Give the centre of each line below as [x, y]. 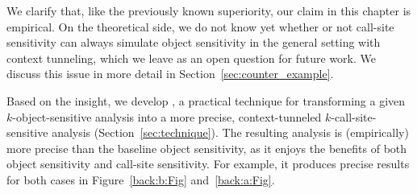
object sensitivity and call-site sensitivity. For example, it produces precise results [208, 164]
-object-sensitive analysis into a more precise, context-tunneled [167, 116]
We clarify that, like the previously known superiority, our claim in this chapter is [209, 10]
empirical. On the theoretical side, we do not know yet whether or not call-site [200, 26]
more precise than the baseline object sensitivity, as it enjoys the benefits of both [207, 148]
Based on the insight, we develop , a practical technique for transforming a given [206, 100]
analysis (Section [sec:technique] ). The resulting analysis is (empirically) [230, 132]
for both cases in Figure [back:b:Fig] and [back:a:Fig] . [141, 179]
